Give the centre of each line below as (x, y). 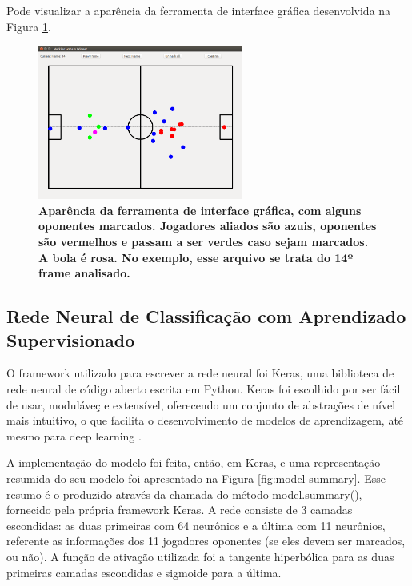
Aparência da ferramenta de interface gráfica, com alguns (200, 210)
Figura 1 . (29, 26)
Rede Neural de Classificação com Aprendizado (206, 316)
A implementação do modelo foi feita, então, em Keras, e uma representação (194, 462)
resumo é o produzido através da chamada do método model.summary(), (184, 494)
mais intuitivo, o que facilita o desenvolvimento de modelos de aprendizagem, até (205, 420)
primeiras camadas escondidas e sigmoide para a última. (144, 572)
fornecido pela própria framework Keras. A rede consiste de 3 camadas (180, 510)
